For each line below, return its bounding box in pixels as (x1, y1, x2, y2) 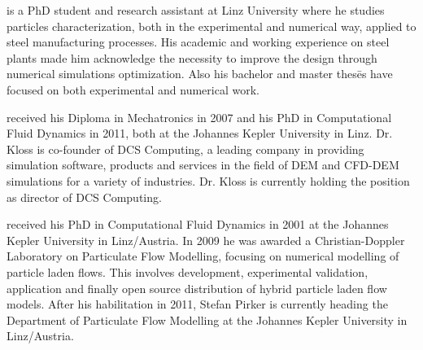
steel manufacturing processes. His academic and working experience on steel (7, 33, 390, 50)
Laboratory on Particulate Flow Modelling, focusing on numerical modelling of (7, 247, 399, 265)
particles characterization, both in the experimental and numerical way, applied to (7, 17, 416, 34)
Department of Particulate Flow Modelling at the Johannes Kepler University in (7, 311, 408, 328)
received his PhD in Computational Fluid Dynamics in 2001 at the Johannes (7, 216, 389, 233)
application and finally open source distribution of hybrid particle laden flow (7, 279, 387, 296)
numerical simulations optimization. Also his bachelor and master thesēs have (7, 65, 393, 82)
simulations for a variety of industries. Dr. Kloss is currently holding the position (7, 172, 410, 189)
